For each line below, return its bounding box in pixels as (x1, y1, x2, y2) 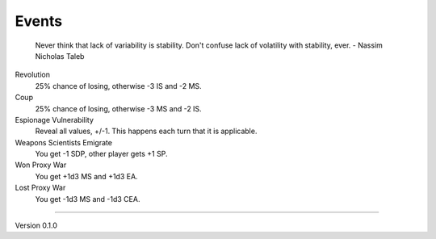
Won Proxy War (15, 160, 67, 170)
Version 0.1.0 (15, 220, 58, 230)
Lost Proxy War (15, 182, 66, 193)
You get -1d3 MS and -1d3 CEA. (35, 194, 140, 203)
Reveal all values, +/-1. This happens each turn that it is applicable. (35, 126, 258, 136)
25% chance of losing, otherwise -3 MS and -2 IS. (35, 103, 202, 113)
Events (15, 12, 63, 30)
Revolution (15, 69, 50, 80)
